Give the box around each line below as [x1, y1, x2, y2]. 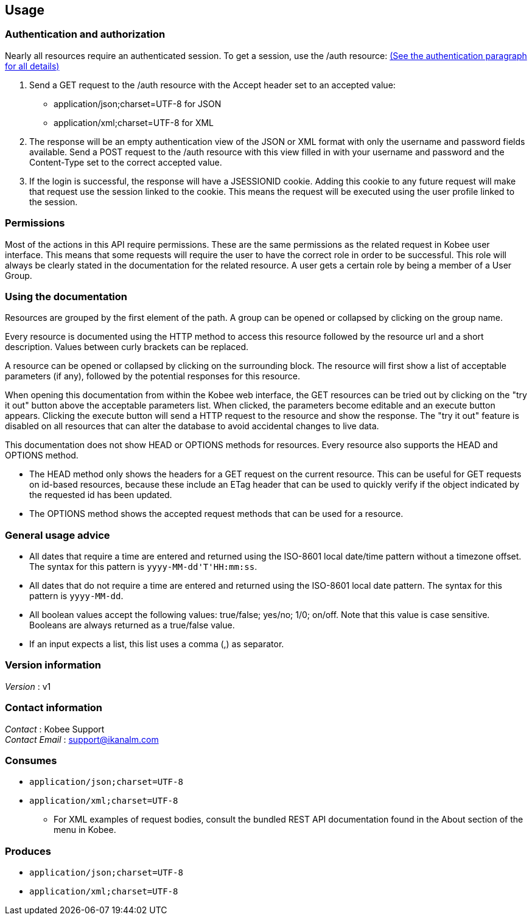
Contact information [5, 701, 103, 714]
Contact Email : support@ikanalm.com [5, 734, 159, 745]
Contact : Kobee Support [5, 723, 105, 734]
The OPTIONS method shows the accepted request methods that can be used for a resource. [29, 508, 404, 519]
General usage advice [5, 528, 110, 541]
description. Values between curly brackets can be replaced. [5, 342, 249, 353]
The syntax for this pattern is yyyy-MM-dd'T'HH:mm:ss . [29, 561, 257, 572]
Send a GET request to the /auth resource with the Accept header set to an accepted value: [29, 79, 396, 90]
